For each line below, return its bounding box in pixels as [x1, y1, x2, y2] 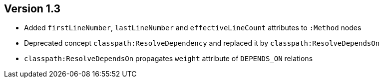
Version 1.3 [4, 2, 60, 15]
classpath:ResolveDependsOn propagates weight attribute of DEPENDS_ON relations [24, 54, 313, 63]
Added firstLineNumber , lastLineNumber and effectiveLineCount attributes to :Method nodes [24, 23, 362, 32]
